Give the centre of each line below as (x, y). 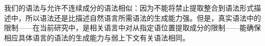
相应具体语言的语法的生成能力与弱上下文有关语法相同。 (97, 37)
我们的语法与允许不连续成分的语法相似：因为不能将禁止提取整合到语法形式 (129, 8)
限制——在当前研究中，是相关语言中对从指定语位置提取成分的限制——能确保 (132, 28)
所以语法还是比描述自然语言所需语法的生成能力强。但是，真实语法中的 (143, 17)
